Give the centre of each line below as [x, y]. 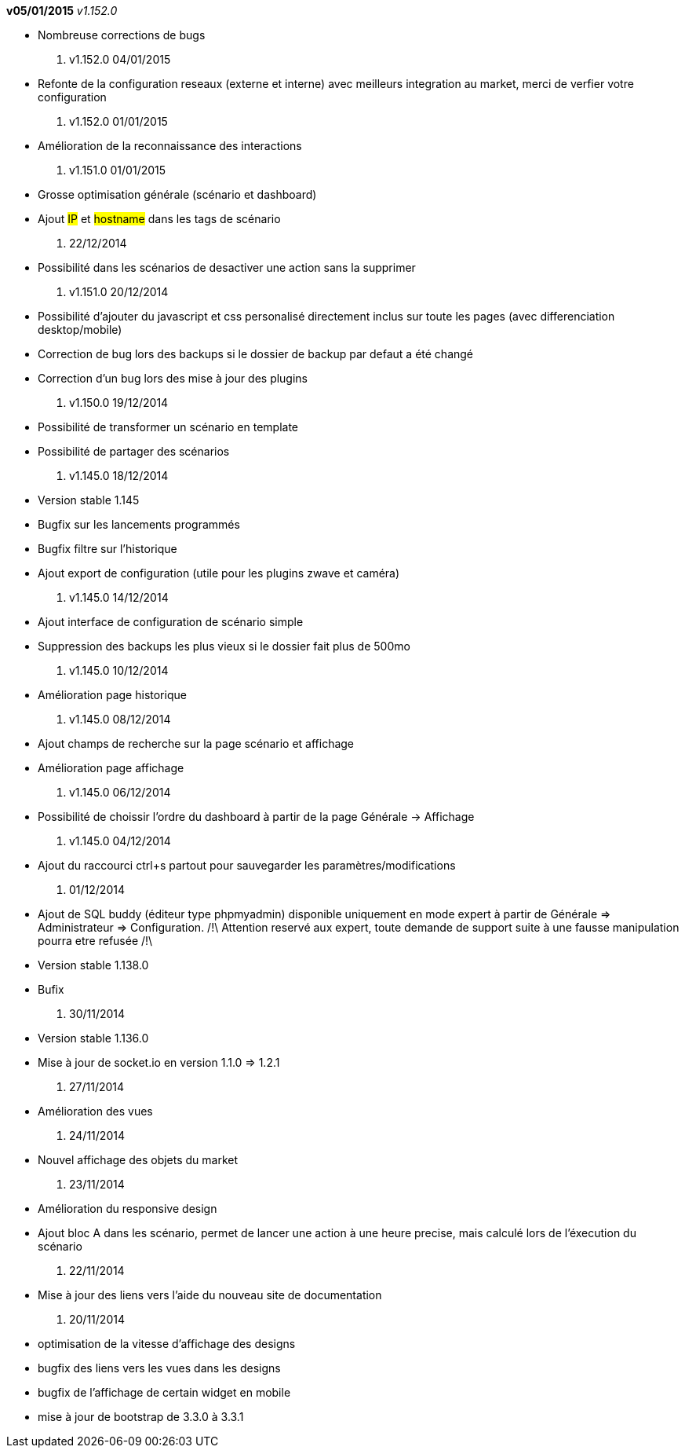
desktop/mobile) [80, 330]
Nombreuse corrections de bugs [122, 35]
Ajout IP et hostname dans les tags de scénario [159, 219]
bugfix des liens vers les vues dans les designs [159, 1368]
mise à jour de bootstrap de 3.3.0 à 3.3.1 [141, 1417]
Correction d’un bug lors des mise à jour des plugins [173, 378]
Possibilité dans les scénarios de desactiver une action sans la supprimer [227, 267]
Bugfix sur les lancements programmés [139, 524]
